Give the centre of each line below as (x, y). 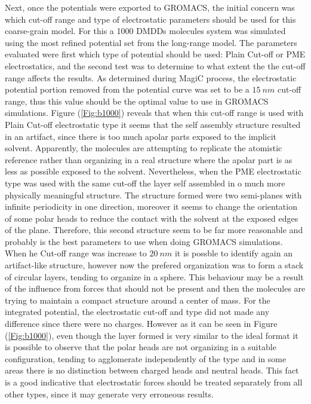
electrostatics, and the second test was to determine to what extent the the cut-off (155, 65)
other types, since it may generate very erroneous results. (109, 394)
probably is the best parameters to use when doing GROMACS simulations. (144, 241)
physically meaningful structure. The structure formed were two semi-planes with (153, 195)
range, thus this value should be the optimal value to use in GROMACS (137, 101)
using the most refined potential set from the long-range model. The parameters (151, 42)
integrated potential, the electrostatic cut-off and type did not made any (137, 312)
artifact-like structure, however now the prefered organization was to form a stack (154, 265)
